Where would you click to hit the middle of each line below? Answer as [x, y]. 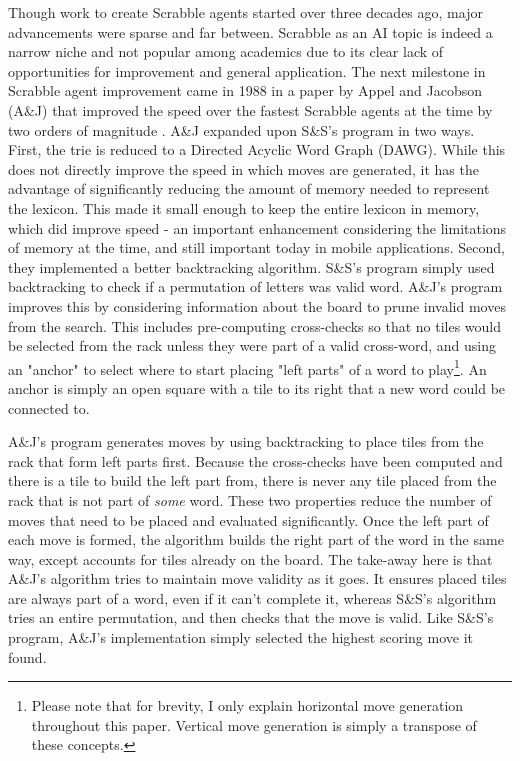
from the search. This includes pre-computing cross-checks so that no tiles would [255, 325]
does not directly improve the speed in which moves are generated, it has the [243, 168]
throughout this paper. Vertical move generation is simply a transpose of [254, 724]
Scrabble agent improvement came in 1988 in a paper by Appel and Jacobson [245, 90]
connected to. [49, 407]
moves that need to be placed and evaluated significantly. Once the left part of [248, 519]
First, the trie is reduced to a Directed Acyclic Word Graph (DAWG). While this [257, 149]
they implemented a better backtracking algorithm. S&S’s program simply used [251, 266]
